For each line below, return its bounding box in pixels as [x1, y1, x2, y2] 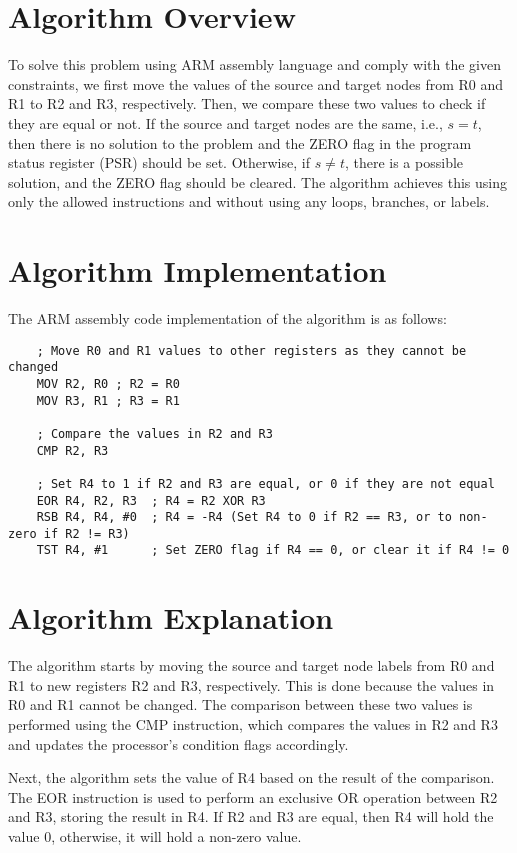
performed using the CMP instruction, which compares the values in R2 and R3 [8, 714, 498, 735]
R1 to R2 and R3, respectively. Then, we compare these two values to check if [8, 93, 486, 114]
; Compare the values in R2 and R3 [36, 426, 273, 441]
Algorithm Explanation [8, 597, 334, 638]
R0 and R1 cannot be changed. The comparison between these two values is [8, 694, 473, 715]
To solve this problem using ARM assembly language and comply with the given [8, 54, 501, 75]
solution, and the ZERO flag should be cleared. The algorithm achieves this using [8, 171, 508, 192]
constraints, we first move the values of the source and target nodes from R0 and [8, 73, 504, 94]
